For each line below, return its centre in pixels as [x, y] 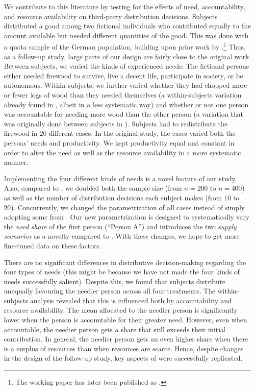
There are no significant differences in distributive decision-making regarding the [125, 262]
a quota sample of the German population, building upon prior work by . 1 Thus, [125, 46]
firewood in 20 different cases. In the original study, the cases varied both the [120, 133]
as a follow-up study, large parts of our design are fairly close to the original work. [127, 56]
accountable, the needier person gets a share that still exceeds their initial [115, 329]
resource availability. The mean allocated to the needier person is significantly [121, 310]
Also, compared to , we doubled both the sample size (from [93, 188]
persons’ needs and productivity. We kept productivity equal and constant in [119, 142]
